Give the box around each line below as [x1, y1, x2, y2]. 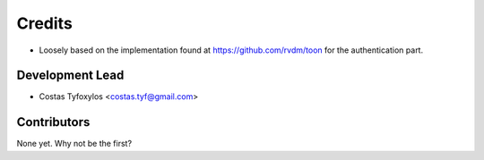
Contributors [16, 114, 91, 130]
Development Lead [16, 68, 125, 83]
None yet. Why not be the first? [16, 139, 133, 149]
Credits [16, 13, 73, 33]
